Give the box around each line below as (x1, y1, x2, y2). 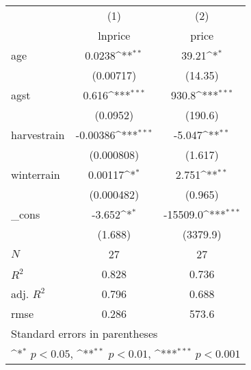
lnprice (98, 27, 131, 43)
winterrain (11, 166, 60, 182)
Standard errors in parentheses (11, 325, 158, 341)
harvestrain (11, 127, 65, 143)
